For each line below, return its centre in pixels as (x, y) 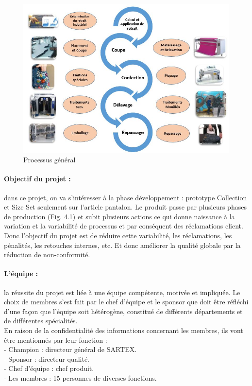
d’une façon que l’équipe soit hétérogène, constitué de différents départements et (123, 311)
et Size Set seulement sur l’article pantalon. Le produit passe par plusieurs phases (125, 207)
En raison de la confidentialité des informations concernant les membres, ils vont (124, 330)
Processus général (50, 160)
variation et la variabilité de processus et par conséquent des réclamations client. (124, 226)
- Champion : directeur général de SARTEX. (70, 349)
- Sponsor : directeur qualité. (47, 359)
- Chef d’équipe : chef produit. (49, 368)
